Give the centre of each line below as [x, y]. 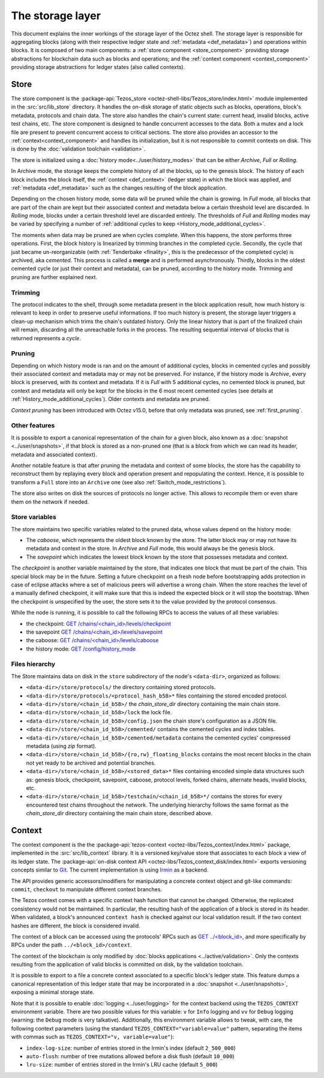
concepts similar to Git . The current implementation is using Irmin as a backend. [110, 870]
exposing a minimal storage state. [53, 992]
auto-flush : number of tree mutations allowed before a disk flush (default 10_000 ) [130, 1056]
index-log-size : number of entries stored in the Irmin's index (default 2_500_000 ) [131, 1048]
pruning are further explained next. [54, 277]
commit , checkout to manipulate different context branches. [86, 889]
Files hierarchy [33, 664]
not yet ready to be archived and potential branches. [91, 763]
